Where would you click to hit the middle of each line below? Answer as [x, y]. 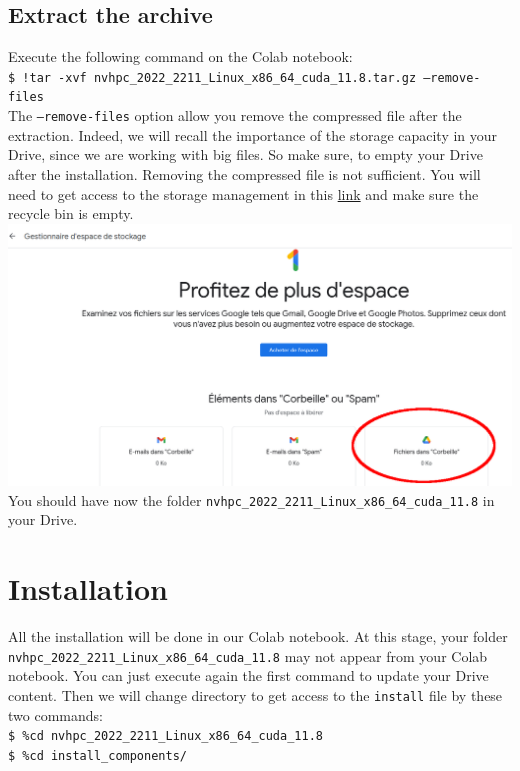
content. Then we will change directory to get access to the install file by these [255, 694]
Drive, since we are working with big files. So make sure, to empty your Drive [245, 154]
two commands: [55, 714]
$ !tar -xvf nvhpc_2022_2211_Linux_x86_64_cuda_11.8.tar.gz [212, 77]
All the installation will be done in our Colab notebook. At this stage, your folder [258, 636]
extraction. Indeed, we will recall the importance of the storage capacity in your [253, 134]
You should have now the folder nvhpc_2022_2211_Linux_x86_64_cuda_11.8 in [251, 499]
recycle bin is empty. [71, 213]
